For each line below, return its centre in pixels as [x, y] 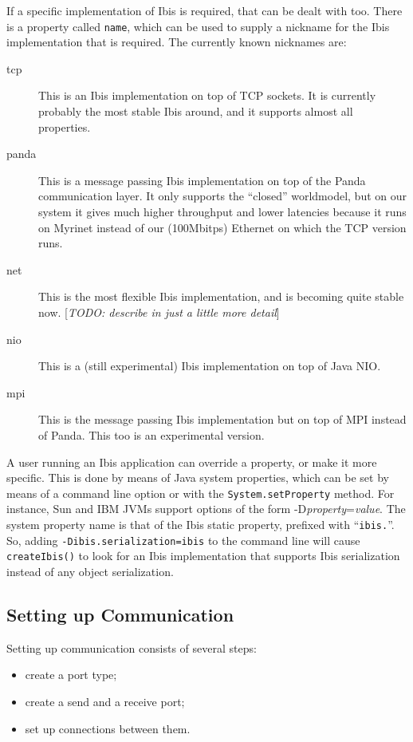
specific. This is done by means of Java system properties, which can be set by [198, 478]
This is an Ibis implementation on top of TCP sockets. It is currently [207, 95]
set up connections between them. [108, 728]
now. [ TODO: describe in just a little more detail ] [159, 312]
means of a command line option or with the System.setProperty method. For [201, 493]
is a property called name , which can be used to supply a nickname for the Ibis [198, 26]
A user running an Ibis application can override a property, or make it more [192, 462]
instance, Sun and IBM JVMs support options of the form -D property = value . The [206, 509]
